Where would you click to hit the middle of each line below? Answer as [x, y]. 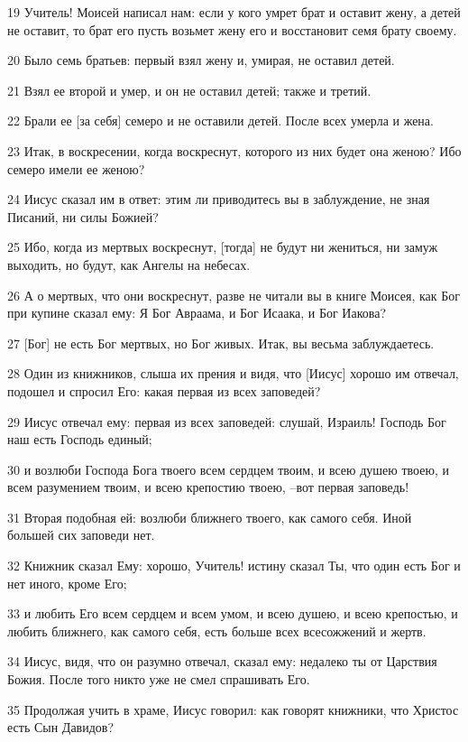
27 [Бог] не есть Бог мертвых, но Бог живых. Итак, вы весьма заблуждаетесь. [221, 343]
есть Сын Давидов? [61, 727]
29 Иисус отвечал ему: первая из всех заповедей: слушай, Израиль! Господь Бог [227, 421]
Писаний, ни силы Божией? [83, 216]
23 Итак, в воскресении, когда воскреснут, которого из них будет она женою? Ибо [234, 150]
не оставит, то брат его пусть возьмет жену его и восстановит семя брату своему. [232, 29]
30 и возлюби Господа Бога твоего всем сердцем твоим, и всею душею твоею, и [228, 469]
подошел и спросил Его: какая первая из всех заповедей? [164, 390]
